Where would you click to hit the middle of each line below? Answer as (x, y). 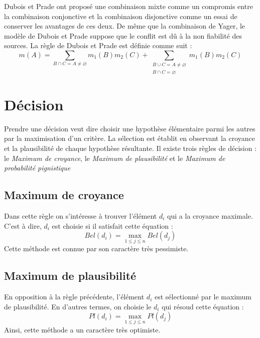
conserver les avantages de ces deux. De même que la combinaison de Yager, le (125, 26)
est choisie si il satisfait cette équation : (112, 225)
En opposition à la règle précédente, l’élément (74, 297)
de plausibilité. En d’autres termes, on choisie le (78, 306)
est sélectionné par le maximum (203, 297)
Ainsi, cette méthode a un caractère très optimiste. (82, 329)
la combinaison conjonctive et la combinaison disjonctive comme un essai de (121, 16)
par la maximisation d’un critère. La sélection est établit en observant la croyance (129, 138)
